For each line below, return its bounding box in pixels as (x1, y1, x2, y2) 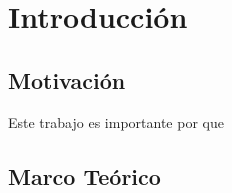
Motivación (8, 64, 126, 95)
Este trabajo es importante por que (8, 111, 224, 132)
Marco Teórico (8, 160, 161, 191)
